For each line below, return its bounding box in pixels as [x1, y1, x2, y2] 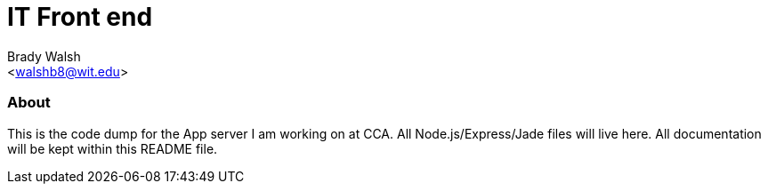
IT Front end [7, 2, 153, 32]
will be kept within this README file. [7, 140, 218, 156]
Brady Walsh [7, 48, 81, 64]
